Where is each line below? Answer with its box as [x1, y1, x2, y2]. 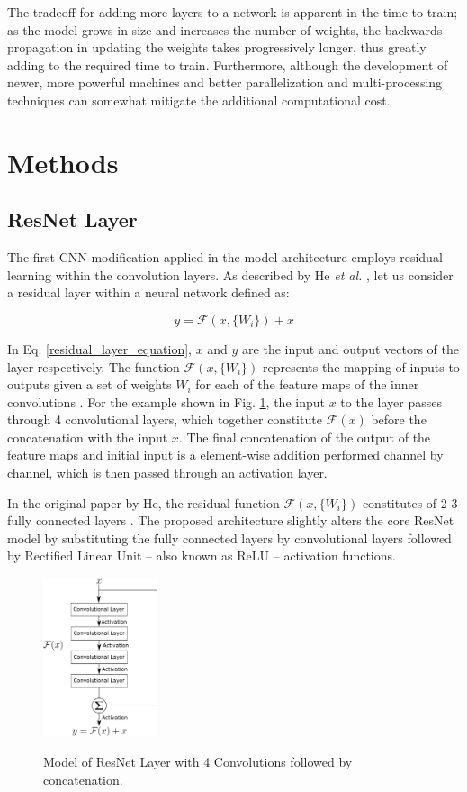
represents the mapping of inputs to [262, 357, 460, 376]
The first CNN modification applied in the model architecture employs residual [7, 248, 443, 267]
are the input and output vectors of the [242, 339, 459, 358]
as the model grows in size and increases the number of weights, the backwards [7, 20, 443, 39]
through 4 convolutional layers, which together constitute [7, 410, 322, 429]
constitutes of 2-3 [362, 493, 458, 512]
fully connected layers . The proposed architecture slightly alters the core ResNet [7, 511, 454, 530]
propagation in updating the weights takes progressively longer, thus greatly [7, 38, 427, 57]
